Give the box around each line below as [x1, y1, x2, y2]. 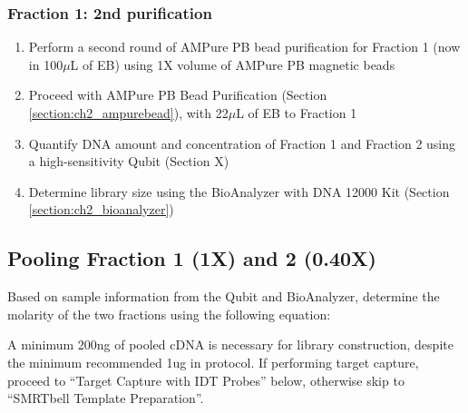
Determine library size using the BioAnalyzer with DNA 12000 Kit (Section [28, 182, 450, 201]
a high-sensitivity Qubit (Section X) [28, 152, 229, 171]
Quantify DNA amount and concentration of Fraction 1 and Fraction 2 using [28, 133, 456, 152]
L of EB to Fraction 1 [236, 103, 357, 122]
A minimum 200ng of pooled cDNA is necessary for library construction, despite [7, 335, 453, 354]
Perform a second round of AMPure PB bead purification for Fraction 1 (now [28, 37, 461, 56]
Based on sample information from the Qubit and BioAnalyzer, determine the [7, 287, 440, 306]
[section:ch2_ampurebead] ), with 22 [28, 103, 229, 122]
